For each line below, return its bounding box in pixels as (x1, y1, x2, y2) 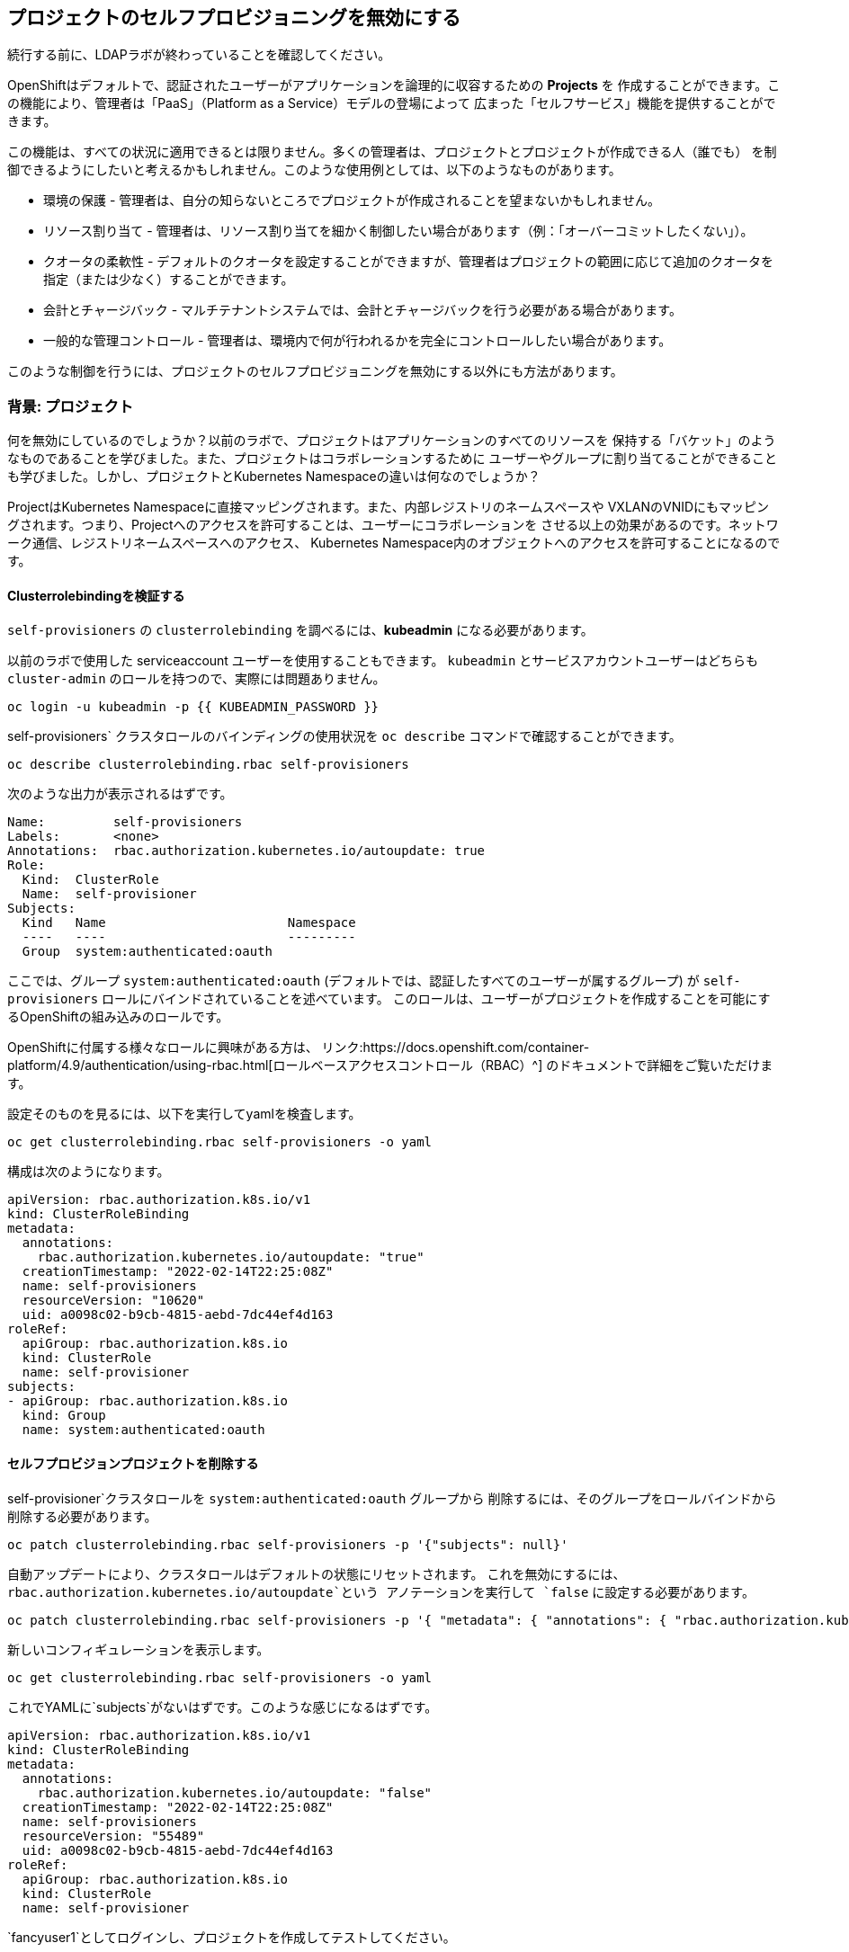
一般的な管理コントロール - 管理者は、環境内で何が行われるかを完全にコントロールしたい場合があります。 (43, 333, 672, 349)
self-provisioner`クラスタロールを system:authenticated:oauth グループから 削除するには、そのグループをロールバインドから (7, 1490, 777, 1506)
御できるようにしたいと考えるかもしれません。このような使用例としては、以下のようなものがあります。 (7, 162, 621, 178)
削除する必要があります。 (7, 1508, 157, 1524)
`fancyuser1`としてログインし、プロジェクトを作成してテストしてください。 (7, 1929, 456, 1945)
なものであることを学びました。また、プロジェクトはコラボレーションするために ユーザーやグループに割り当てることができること (7, 450, 778, 467)
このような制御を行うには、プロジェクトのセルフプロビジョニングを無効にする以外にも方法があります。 (7, 363, 623, 379)
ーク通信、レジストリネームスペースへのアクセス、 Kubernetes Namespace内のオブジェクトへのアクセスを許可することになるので (7, 535, 781, 551)
